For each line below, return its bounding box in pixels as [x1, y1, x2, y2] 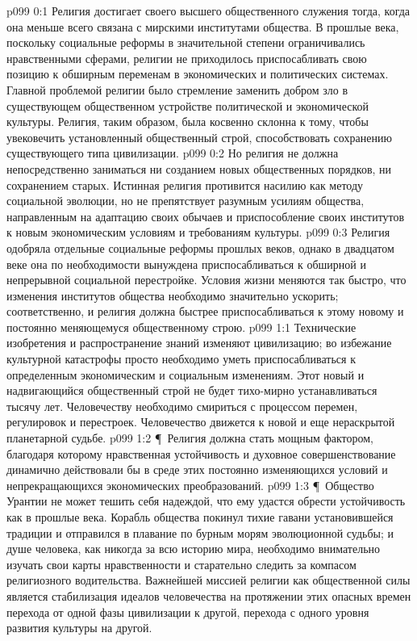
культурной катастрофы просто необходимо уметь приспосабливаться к [6, 350, 356, 367]
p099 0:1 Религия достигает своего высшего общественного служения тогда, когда [6, 2, 411, 19]
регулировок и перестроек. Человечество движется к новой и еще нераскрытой [6, 413, 395, 430]
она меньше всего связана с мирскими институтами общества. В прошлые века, [6, 18, 399, 35]
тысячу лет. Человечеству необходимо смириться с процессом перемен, [6, 397, 358, 414]
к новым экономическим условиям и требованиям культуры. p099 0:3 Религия [6, 224, 390, 241]
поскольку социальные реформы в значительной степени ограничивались [6, 34, 365, 51]
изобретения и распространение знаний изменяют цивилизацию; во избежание [6, 334, 392, 351]
